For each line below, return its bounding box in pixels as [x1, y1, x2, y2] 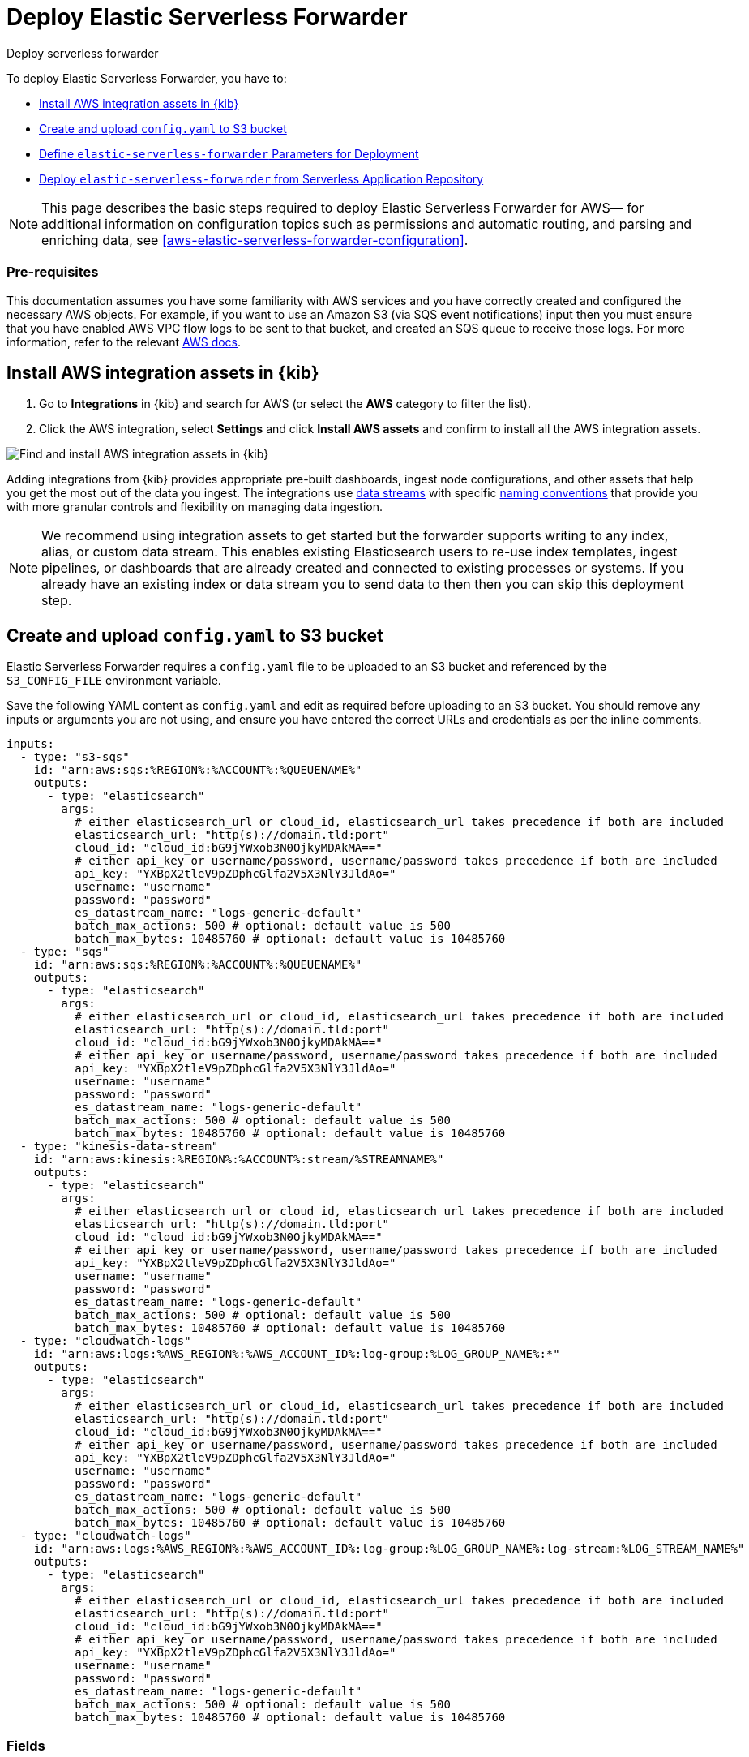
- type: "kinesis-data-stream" [19, 1140, 219, 1153]
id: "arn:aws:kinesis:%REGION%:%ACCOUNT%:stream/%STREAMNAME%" [33, 1153, 444, 1166]
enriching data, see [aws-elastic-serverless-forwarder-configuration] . [41, 231, 469, 248]
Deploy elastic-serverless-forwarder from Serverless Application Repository [39, 171, 484, 186]
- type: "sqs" [19, 945, 109, 959]
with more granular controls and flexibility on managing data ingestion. [6, 500, 383, 514]
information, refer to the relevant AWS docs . [6, 334, 242, 349]
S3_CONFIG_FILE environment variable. [6, 673, 221, 688]
